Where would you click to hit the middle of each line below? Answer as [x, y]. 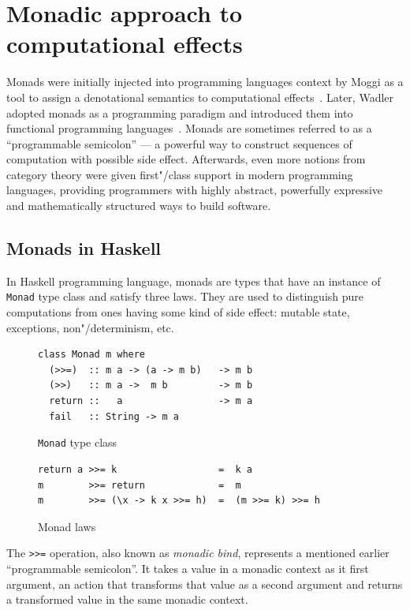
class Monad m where [92, 355]
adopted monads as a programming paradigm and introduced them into [180, 112]
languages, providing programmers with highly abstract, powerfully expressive [195, 190]
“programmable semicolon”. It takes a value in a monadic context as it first [188, 568]
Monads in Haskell [84, 248]
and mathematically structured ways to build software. [139, 206]
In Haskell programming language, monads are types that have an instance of [194, 281]
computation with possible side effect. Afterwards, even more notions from [186, 159]
